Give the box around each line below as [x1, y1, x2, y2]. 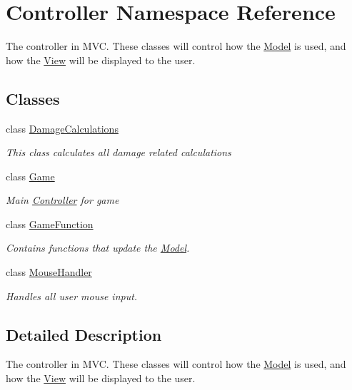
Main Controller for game [6, 193, 119, 207]
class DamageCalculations [6, 120, 119, 135]
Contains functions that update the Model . [6, 240, 190, 255]
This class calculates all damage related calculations [6, 145, 231, 160]
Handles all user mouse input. [6, 288, 138, 303]
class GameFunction [6, 216, 94, 231]
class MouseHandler [6, 265, 92, 279]
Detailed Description [6, 323, 162, 345]
